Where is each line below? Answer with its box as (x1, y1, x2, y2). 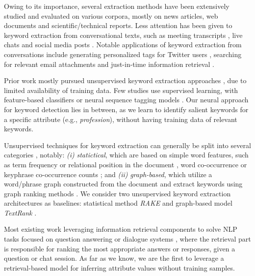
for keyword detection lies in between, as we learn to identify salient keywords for (4, 104, 249, 114)
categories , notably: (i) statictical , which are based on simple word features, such (4, 150, 249, 160)
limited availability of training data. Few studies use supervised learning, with (4, 85, 238, 95)
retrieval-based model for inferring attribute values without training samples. (4, 262, 235, 273)
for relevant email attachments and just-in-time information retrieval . (4, 59, 214, 69)
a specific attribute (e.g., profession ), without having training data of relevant (4, 114, 237, 124)
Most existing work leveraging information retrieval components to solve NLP (4, 224, 237, 234)
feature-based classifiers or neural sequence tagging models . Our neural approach (4, 94, 249, 105)
